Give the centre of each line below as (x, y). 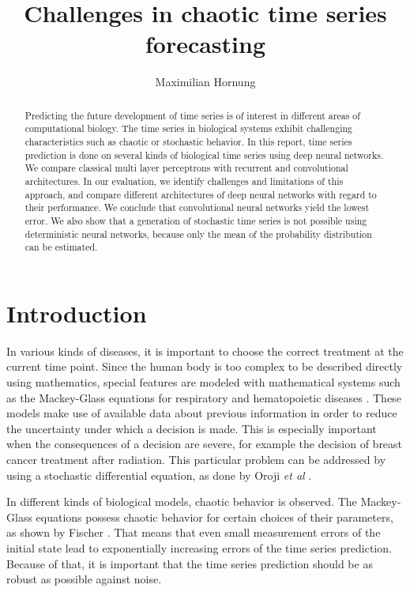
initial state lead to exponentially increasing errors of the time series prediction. (199, 547)
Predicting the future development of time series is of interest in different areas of (192, 115)
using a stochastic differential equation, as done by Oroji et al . (159, 475)
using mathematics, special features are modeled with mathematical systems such (203, 382)
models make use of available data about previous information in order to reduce (202, 413)
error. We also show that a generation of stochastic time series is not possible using (196, 220)
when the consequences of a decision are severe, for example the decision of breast (205, 444)
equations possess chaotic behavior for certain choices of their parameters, (214, 517)
